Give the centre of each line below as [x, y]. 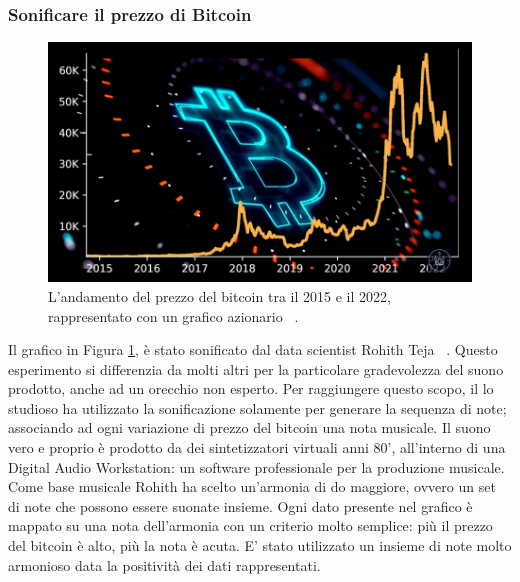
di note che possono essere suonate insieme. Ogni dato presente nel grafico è [240, 505]
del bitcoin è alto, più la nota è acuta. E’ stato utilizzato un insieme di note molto [260, 545]
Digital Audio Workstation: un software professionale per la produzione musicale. [256, 466]
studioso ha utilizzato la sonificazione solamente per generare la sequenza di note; [257, 407]
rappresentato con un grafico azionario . [173, 315]
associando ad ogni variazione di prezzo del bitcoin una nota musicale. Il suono [249, 427]
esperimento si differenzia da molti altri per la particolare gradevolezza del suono [256, 368]
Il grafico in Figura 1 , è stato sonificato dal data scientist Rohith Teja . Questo [253, 349]
